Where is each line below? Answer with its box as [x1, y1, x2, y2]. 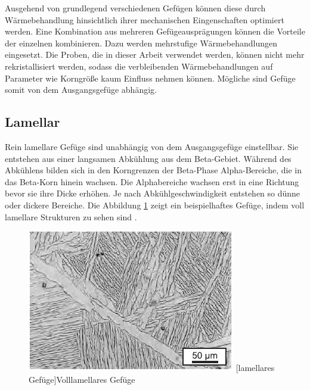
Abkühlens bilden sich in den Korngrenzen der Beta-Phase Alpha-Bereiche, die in [5, 164, 302, 176]
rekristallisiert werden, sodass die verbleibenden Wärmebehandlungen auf [5, 60, 273, 72]
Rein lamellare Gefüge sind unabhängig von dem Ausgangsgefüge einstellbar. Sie [5, 140, 299, 152]
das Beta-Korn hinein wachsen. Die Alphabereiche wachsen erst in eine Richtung [5, 175, 299, 188]
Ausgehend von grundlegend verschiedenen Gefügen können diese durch [5, 2, 266, 14]
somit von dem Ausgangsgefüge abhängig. [5, 83, 157, 96]
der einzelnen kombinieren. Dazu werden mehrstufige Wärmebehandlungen [5, 36, 278, 49]
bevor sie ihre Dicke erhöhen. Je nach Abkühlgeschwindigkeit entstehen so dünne [5, 187, 300, 199]
